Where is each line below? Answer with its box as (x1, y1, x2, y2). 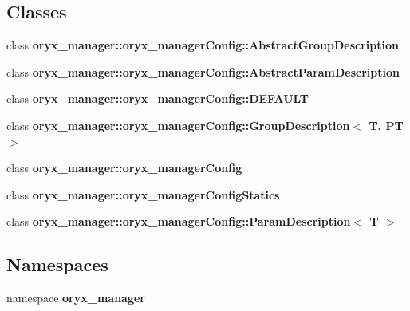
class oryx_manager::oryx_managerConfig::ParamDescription (6, 213, 351, 230)
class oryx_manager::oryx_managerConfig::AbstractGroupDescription (6, 37, 399, 53)
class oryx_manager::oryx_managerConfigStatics (6, 186, 280, 203)
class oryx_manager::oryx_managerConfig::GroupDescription (6, 116, 350, 133)
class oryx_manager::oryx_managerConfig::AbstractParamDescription (6, 63, 400, 80)
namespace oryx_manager (6, 289, 145, 306)
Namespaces (6, 252, 108, 277)
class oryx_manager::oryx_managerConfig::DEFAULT (6, 90, 309, 107)
